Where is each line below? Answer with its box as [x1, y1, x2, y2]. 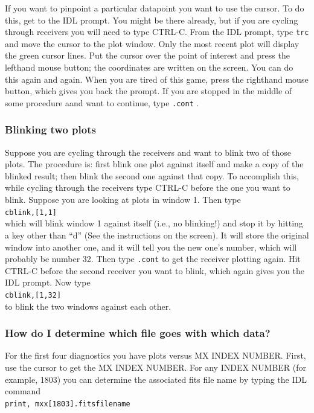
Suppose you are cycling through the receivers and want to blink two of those [5, 146, 292, 158]
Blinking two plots [5, 122, 96, 137]
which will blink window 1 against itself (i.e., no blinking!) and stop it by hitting [5, 217, 303, 229]
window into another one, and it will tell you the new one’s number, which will [5, 240, 297, 253]
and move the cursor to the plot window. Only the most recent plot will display [5, 37, 300, 50]
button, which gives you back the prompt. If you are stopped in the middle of [5, 85, 292, 97]
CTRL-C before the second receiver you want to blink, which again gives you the [5, 264, 305, 277]
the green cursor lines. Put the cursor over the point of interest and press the [5, 49, 290, 62]
